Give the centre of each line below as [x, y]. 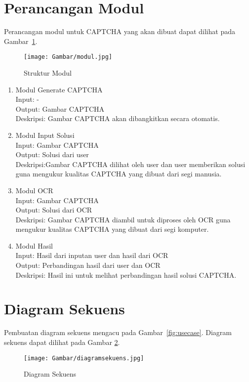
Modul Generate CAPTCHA [59, 89]
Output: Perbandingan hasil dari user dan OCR [88, 265]
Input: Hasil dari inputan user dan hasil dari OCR [92, 255]
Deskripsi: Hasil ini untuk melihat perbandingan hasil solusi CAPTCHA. [126, 275]
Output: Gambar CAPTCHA [60, 108]
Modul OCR [34, 190]
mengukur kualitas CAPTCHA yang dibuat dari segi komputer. [112, 229]
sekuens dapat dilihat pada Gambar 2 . [62, 342]
